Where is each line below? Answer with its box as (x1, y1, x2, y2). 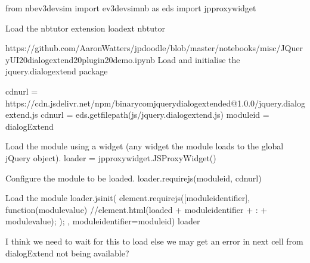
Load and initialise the (157, 53, 240, 65)
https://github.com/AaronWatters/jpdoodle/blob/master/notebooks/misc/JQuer (5, 42, 303, 54)
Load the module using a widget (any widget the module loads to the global (5, 140, 284, 152)
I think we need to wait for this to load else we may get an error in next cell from (5, 234, 303, 247)
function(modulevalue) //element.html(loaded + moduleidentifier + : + (5, 203, 268, 215)
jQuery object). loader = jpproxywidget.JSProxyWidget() (5, 151, 216, 164)
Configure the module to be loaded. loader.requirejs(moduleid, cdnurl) (5, 171, 262, 184)
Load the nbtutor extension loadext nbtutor (5, 21, 165, 34)
